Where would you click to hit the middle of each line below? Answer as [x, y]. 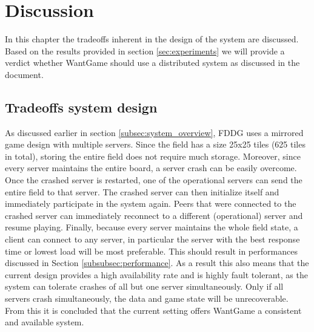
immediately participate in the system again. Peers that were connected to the [151, 203]
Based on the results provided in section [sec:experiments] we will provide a [145, 50]
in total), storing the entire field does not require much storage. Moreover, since [153, 156]
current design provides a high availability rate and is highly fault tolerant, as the [156, 274]
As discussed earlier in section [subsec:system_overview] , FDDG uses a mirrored [154, 132]
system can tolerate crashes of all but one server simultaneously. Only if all [144, 286]
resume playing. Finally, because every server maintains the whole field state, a [152, 227]
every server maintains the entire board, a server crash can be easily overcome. [151, 168]
